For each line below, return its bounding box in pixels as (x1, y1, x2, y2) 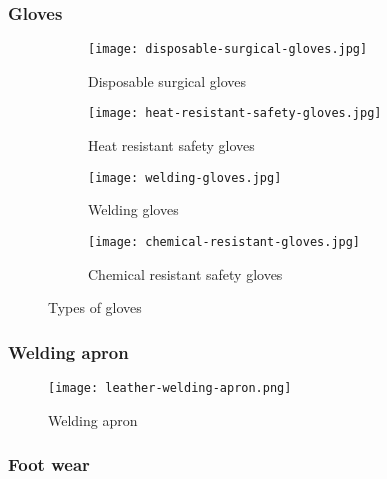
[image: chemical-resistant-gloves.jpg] (88, 234, 361, 249)
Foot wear (8, 452, 90, 477)
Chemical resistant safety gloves (88, 263, 283, 284)
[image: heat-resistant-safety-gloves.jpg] (88, 106, 382, 121)
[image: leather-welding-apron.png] (48, 381, 292, 396)
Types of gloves (48, 297, 142, 318)
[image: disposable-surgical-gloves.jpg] (88, 42, 368, 57)
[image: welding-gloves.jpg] (88, 170, 282, 185)
